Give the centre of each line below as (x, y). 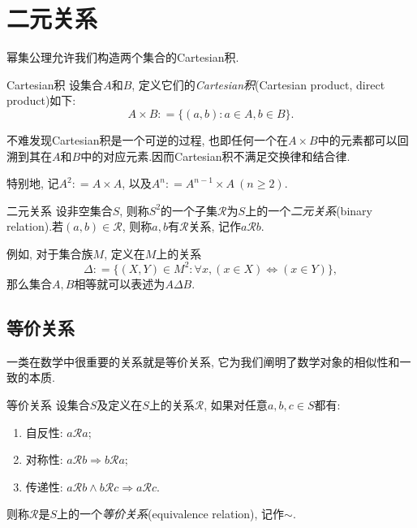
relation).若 (35, 226)
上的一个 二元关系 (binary (309, 210)
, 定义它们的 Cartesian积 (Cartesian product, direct (258, 84)
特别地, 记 (33, 183)
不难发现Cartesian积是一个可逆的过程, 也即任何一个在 (148, 139)
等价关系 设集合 (48, 404)
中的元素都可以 (357, 139)
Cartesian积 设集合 (55, 84)
